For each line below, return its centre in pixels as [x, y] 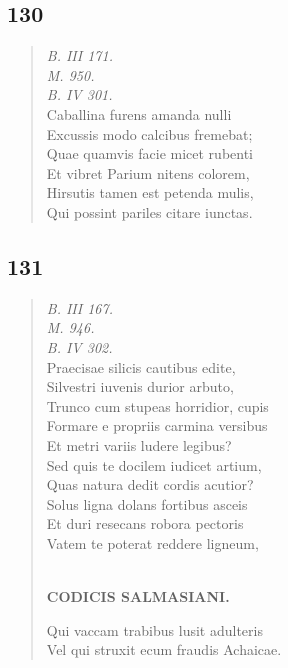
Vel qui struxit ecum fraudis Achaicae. [164, 649]
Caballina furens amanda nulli [139, 113]
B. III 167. [79, 307]
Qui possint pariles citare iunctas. [149, 211]
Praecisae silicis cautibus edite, [141, 366]
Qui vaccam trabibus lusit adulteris [154, 629]
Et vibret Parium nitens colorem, [148, 172]
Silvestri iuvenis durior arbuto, [140, 386]
